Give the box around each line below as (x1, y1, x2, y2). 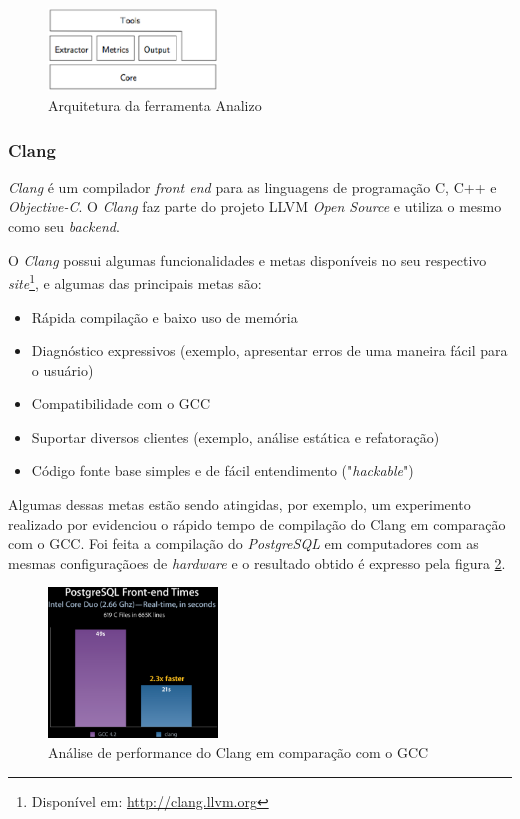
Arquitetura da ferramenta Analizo (48, 95, 262, 116)
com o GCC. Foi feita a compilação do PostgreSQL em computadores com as (8, 533, 479, 554)
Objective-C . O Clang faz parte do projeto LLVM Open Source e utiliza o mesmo (8, 196, 502, 217)
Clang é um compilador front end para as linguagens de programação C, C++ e (8, 176, 497, 197)
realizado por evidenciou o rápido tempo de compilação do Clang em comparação (8, 513, 506, 534)
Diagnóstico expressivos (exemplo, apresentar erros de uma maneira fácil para (31, 340, 508, 361)
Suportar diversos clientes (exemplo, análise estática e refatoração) (31, 426, 440, 447)
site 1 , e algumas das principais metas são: (8, 270, 262, 293)
